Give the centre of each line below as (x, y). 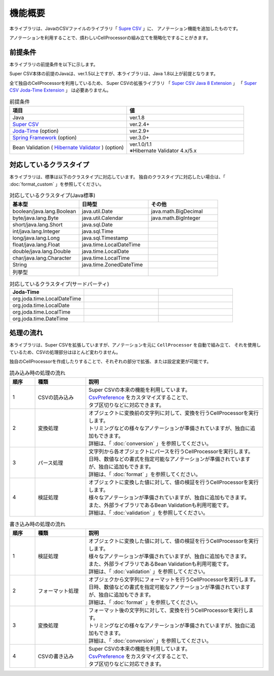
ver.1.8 (137, 117)
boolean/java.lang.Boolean (44, 211)
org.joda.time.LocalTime (41, 312)
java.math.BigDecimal (177, 211)
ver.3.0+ (140, 137)
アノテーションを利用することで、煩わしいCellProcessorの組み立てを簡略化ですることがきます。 (110, 38)
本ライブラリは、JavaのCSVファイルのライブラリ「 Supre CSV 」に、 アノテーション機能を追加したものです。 (125, 28)
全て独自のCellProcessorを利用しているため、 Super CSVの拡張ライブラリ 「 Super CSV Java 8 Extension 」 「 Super (133, 83)
